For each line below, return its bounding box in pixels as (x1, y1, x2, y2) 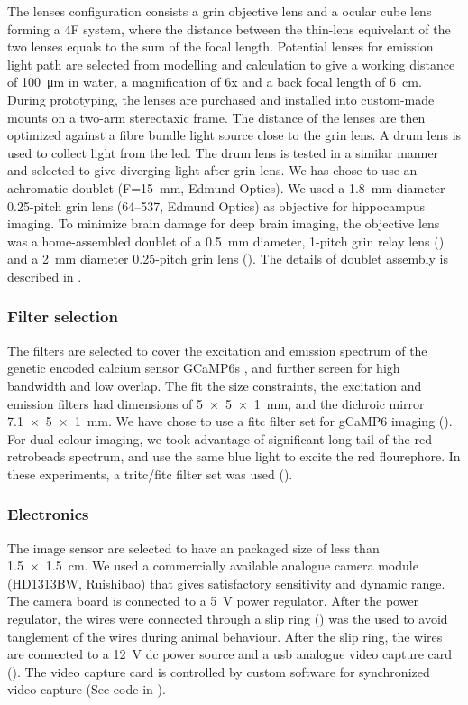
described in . (7, 266, 82, 285)
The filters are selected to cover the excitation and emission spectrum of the (7, 340, 427, 359)
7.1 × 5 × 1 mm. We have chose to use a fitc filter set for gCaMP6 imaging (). (7, 412, 453, 431)
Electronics (7, 503, 89, 525)
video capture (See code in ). (7, 680, 166, 699)
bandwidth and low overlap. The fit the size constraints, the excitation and (7, 376, 422, 394)
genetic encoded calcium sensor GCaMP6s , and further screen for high (7, 358, 400, 377)
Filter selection (7, 305, 118, 328)
